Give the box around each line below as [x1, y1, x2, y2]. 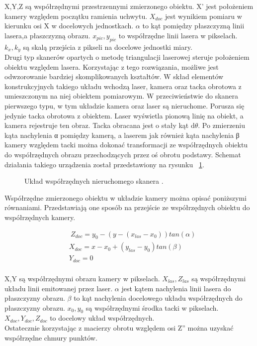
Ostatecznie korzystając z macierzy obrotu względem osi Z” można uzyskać [4, 323, 234, 333]
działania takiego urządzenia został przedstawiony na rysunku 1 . [4, 159, 204, 169]
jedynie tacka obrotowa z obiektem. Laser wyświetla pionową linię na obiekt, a [4, 110, 244, 120]
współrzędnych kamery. [4, 212, 76, 222]
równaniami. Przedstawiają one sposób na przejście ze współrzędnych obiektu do [4, 202, 250, 213]
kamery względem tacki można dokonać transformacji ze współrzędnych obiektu [4, 139, 248, 150]
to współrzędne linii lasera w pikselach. [118, 30, 238, 40]
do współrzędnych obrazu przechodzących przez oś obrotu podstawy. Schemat [4, 149, 241, 159]
